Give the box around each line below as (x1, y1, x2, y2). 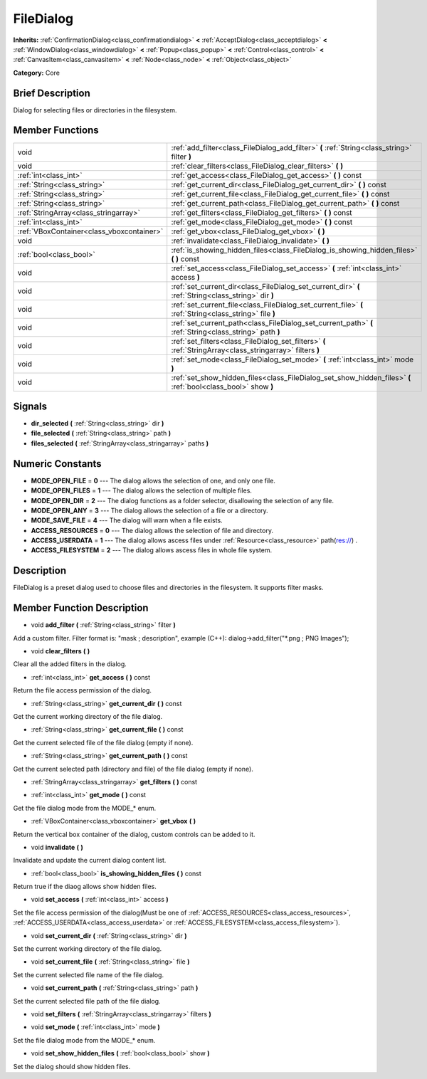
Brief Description (13, 87, 90, 99)
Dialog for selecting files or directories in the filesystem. (13, 105, 177, 114)
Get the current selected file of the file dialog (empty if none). (13, 738, 194, 747)
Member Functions (13, 125, 99, 137)
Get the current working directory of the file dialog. (13, 712, 163, 721)
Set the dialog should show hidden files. (13, 1062, 131, 1070)
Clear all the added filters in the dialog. (13, 660, 127, 668)
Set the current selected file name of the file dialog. (13, 970, 164, 979)
